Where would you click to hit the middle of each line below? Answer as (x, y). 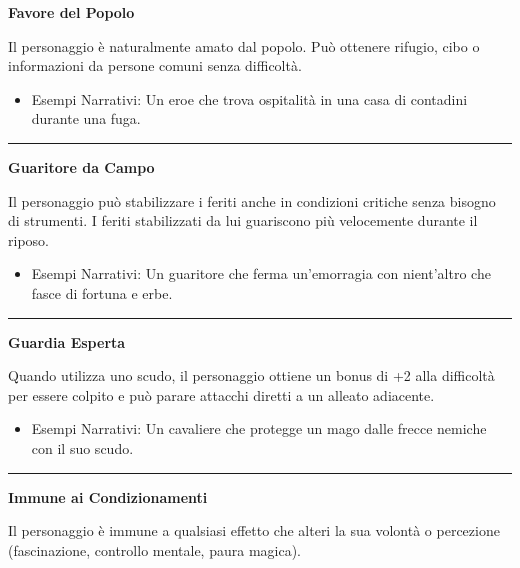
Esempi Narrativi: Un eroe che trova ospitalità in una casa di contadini (249, 98)
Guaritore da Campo (81, 166)
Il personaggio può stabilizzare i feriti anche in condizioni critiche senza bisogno (252, 200)
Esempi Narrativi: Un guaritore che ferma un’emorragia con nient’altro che (261, 273)
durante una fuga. (86, 118)
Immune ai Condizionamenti (108, 496)
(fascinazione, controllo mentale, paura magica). (154, 549)
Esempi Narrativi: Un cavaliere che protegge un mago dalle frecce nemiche (259, 428)
